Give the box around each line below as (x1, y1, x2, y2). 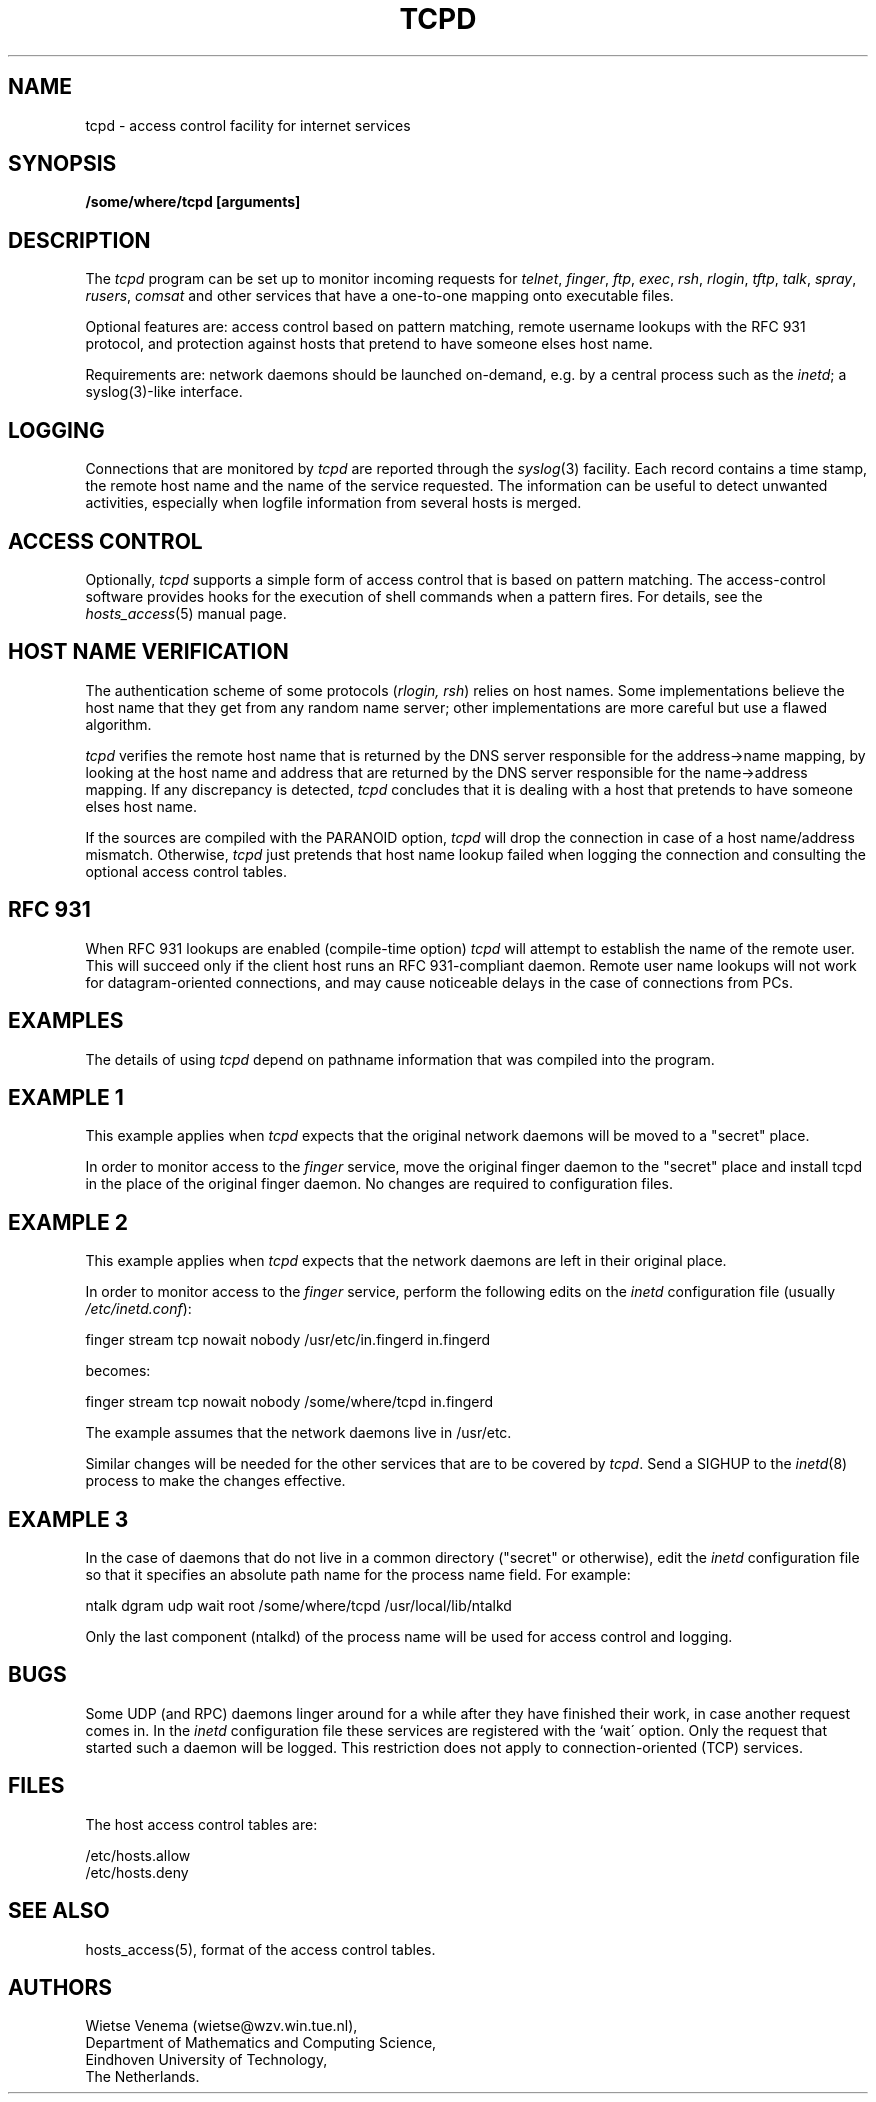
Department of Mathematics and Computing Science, (85, 2034, 437, 2052)
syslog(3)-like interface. (85, 383, 243, 401)
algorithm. (85, 715, 152, 733)
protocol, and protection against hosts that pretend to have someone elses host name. (85, 335, 653, 353)
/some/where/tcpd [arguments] (85, 193, 301, 211)
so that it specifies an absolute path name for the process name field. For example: (85, 1566, 631, 1584)
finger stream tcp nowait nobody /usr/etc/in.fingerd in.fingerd (85, 1331, 491, 1349)
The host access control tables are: (85, 1815, 318, 1833)
